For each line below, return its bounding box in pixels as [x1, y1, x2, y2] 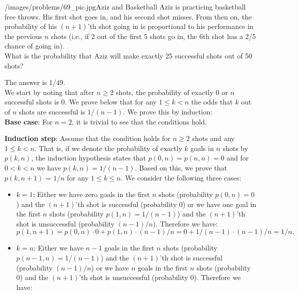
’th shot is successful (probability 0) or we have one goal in [75, 198, 256, 209]
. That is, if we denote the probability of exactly [34, 142, 182, 153]
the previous [4, 30, 42, 41]
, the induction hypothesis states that [31, 152, 146, 163]
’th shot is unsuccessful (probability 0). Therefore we [79, 272, 241, 282]
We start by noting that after [4, 86, 94, 97]
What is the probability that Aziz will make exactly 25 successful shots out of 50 [4, 50, 252, 60]
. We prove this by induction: [122, 106, 212, 116]
